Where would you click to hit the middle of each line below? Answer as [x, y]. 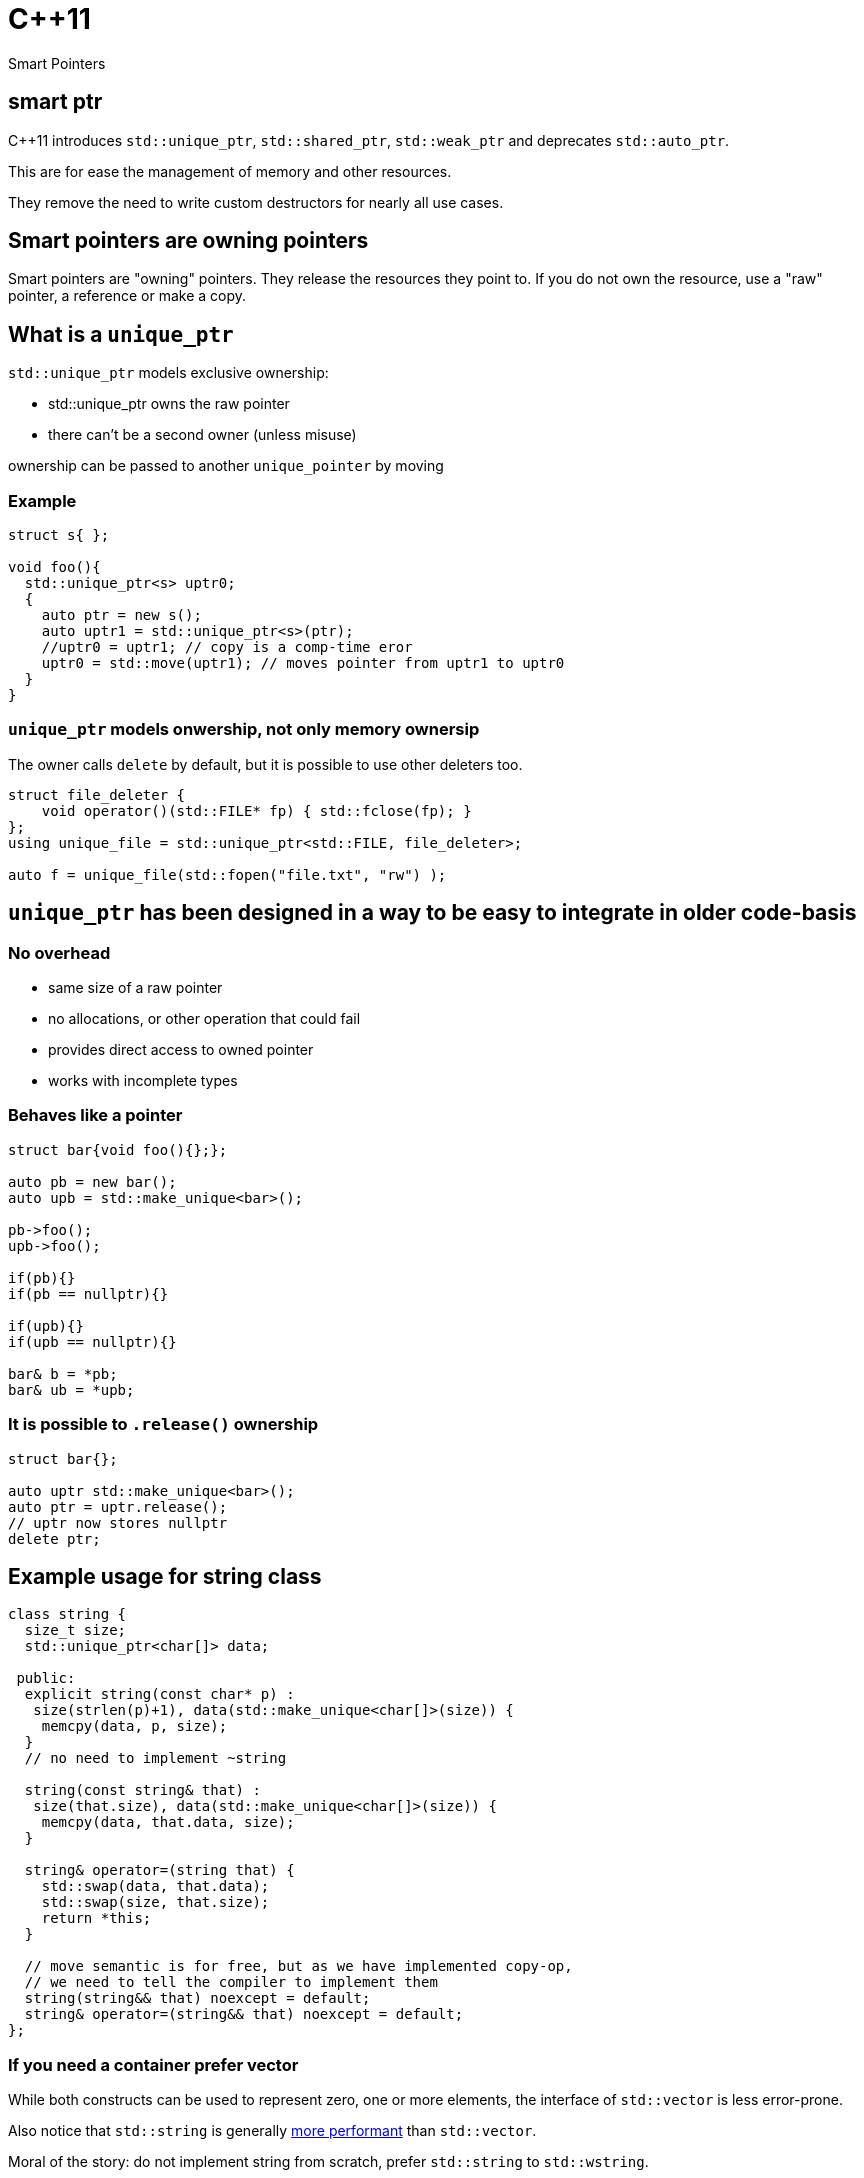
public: [46, 1678]
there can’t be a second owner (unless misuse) [202, 435]
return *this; [96, 1918]
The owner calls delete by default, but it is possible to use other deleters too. [265, 764]
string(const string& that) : [142, 1790]
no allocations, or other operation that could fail [204, 1018]
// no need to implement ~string [155, 1758]
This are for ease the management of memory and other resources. [230, 171]
